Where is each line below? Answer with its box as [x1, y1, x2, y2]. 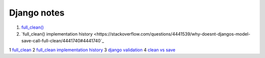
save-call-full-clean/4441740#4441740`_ [21, 38, 104, 44]
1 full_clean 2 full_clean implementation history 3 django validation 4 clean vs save [9, 47, 176, 53]
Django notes [9, 7, 65, 18]
